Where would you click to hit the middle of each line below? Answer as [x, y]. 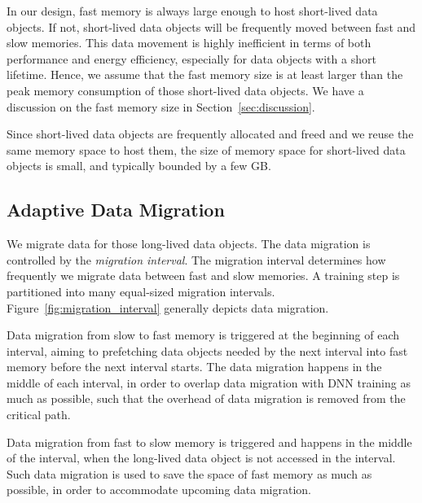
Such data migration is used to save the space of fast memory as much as [189, 473]
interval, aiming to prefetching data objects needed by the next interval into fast [207, 350]
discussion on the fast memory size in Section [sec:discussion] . [161, 106]
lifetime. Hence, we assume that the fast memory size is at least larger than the [205, 74]
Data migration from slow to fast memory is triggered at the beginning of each [203, 335]
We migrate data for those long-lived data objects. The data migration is [189, 244]
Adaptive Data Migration [116, 210]
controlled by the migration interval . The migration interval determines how [196, 259]
